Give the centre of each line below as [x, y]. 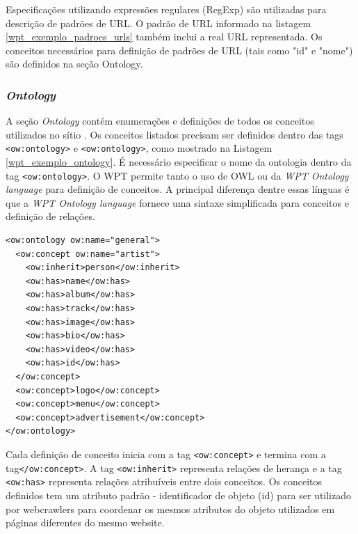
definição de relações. [50, 216]
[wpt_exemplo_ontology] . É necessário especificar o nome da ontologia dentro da [179, 162]
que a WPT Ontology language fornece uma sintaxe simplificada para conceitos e [177, 202]
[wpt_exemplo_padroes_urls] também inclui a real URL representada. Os [164, 37]
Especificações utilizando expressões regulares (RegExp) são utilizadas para [166, 9]
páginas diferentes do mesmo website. [85, 523]
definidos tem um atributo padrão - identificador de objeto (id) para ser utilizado [179, 495]
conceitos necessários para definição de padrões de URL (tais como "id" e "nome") [179, 50]
